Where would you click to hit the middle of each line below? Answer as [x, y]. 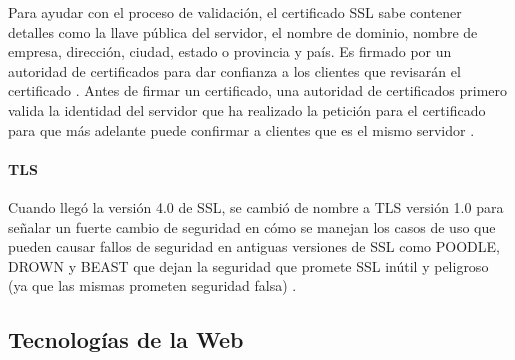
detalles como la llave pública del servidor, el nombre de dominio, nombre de [243, 31]
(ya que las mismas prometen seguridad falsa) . [152, 285]
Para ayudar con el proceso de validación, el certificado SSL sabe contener [235, 12]
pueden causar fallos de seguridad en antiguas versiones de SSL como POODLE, [254, 246]
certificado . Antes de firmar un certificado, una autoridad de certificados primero [258, 90]
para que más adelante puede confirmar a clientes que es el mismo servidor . [241, 129]
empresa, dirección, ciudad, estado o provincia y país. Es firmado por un [230, 51]
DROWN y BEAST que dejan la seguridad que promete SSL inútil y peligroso [248, 265]
